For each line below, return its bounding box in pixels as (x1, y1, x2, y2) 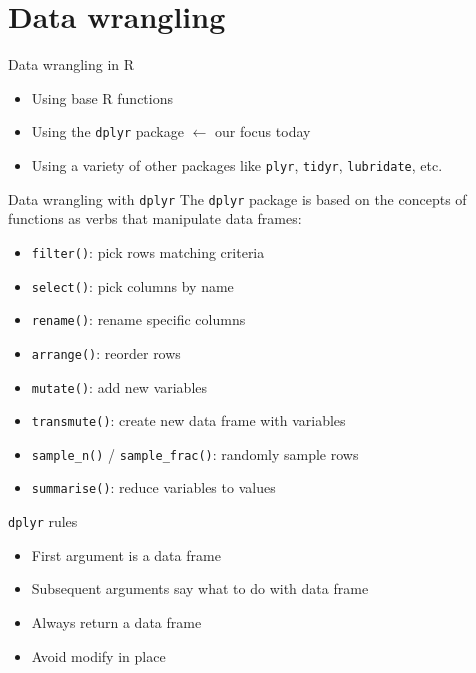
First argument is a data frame (31, 544, 221, 565)
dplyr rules (8, 511, 78, 532)
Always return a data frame (31, 611, 202, 632)
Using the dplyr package (31, 121, 184, 142)
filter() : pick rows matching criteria (31, 241, 265, 262)
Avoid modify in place (31, 645, 166, 666)
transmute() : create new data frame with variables (31, 410, 346, 431)
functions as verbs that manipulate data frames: (8, 208, 302, 229)
